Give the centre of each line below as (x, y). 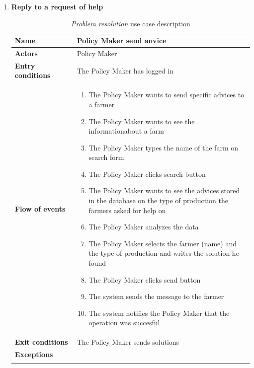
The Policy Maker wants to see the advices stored (164, 190)
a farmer (102, 104)
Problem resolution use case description (130, 23)
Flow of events (40, 208)
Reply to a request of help (57, 6)
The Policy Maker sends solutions (128, 342)
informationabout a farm (126, 131)
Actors (26, 53)
